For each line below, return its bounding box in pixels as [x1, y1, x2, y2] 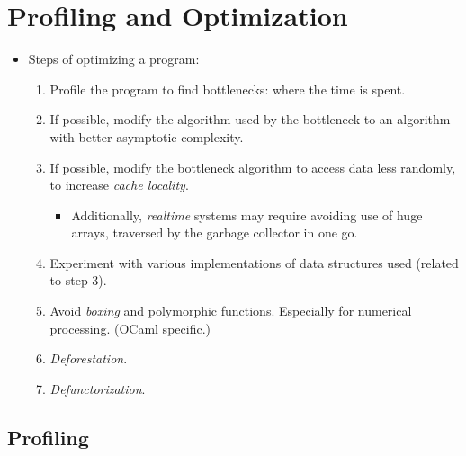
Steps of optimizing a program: [28, 49, 200, 68]
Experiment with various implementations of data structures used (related [49, 253, 459, 272]
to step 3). [49, 271, 107, 290]
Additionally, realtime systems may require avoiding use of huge [71, 205, 423, 224]
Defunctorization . [49, 379, 146, 398]
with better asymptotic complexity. [49, 127, 244, 146]
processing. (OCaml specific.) [49, 318, 211, 337]
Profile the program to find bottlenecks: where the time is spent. [49, 79, 406, 98]
